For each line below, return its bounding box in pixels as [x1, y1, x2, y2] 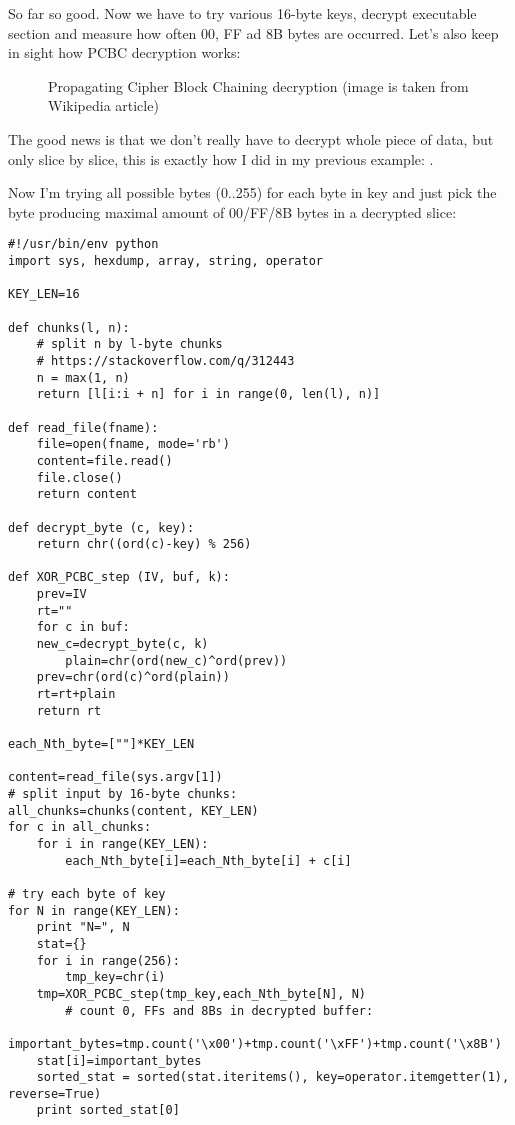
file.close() [36, 470, 123, 485]
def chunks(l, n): [8, 320, 130, 335]
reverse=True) [8, 1086, 102, 1101]
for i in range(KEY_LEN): [36, 836, 209, 851]
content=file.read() [36, 453, 173, 468]
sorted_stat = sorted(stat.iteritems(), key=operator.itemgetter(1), [36, 1070, 510, 1085]
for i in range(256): [36, 953, 180, 968]
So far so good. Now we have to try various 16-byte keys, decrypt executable [8, 3, 477, 23]
